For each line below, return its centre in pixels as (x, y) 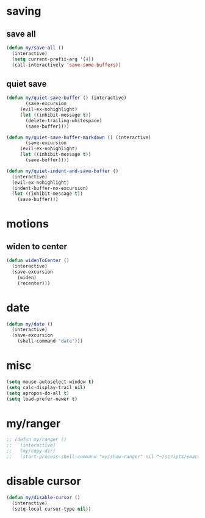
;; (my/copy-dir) (31, 451)
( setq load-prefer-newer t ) (42, 399)
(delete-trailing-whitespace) (64, 120)
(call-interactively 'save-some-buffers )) (67, 65)
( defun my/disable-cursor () (43, 497)
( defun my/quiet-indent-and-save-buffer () (63, 171)
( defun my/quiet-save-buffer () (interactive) (67, 98)
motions (27, 224)
